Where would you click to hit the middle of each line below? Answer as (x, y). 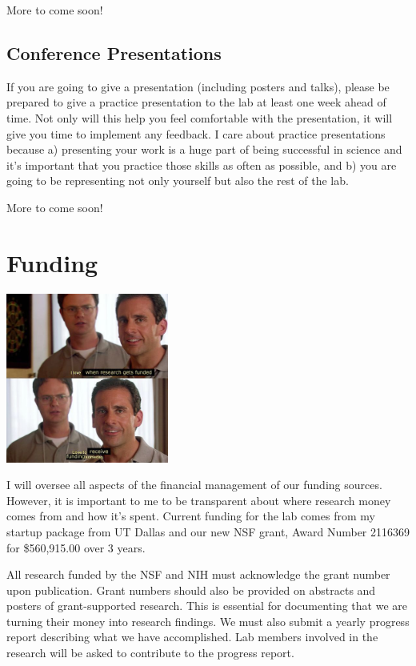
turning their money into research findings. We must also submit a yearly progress (208, 621)
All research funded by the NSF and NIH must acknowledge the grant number (198, 574)
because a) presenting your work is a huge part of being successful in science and (204, 149)
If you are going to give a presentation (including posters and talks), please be (198, 86)
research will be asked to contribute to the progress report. (150, 653)
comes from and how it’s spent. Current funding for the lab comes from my (191, 516)
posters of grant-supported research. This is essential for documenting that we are (207, 606)
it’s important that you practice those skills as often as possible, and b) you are (202, 164)
